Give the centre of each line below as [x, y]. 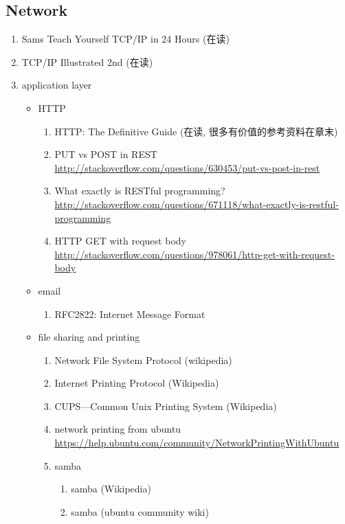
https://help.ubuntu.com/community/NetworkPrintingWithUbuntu [197, 443]
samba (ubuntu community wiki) [140, 511]
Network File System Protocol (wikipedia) [143, 360]
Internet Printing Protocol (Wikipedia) [137, 383]
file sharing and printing [89, 337]
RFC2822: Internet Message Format [130, 314]
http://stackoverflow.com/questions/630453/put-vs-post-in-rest [187, 167]
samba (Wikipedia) [111, 489]
